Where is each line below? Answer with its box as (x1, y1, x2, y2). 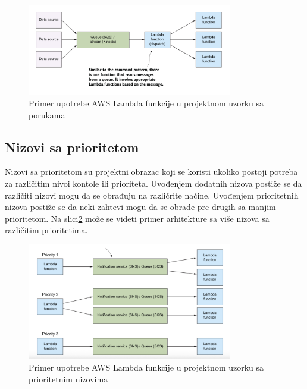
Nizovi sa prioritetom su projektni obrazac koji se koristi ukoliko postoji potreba (5, 165, 298, 178)
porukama (29, 108, 65, 121)
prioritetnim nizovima (29, 372, 108, 385)
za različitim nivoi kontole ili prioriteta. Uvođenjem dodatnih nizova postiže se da (5, 177, 302, 189)
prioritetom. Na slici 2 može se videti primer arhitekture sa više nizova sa (5, 212, 270, 224)
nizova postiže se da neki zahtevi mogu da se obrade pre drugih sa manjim (5, 200, 276, 213)
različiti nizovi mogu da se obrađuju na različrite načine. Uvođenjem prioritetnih (5, 189, 299, 201)
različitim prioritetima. (5, 224, 88, 236)
